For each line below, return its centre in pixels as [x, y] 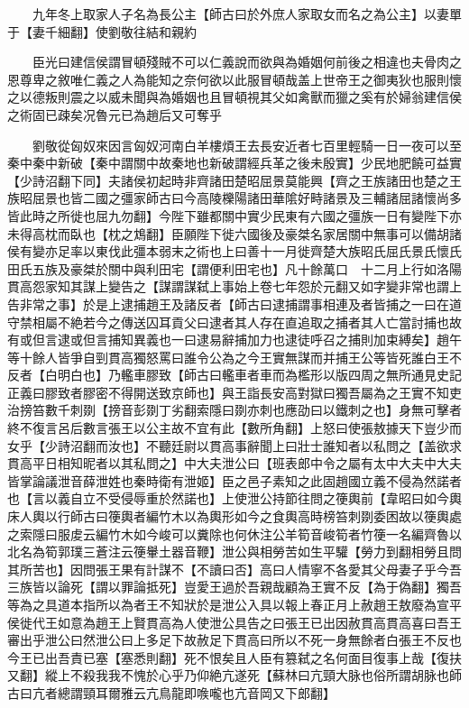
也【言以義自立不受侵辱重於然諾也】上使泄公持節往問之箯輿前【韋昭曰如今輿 [234, 498]
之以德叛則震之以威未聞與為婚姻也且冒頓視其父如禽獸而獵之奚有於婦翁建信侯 [234, 97]
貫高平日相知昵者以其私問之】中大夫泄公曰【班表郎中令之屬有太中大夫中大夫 [234, 463]
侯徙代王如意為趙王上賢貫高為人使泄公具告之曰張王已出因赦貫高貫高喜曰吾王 [234, 622]
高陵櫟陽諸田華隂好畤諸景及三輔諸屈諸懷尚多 [329, 198]
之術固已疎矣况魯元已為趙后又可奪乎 [115, 114]
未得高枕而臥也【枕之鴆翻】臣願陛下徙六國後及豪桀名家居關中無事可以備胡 [228, 233]
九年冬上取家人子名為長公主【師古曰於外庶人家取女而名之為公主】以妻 [240, 14]
